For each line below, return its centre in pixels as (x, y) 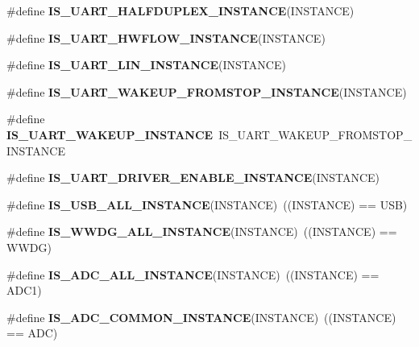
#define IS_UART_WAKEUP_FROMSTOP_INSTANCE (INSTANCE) (207, 91)
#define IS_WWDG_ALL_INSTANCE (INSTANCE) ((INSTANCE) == (202, 231)
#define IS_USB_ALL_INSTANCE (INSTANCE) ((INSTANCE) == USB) (207, 204)
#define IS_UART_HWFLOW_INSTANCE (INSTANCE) (166, 37)
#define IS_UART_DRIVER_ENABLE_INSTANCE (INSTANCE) (193, 178)
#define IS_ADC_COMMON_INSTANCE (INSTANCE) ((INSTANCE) (201, 317)
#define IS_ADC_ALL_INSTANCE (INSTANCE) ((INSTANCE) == (193, 274)
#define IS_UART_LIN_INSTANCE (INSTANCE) (146, 65)
